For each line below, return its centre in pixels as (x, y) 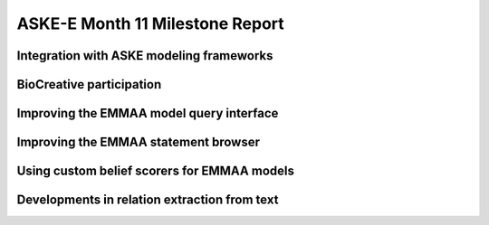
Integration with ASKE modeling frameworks (145, 56)
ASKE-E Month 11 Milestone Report (150, 23)
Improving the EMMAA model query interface (148, 113)
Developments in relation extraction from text (148, 200)
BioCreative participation (89, 84)
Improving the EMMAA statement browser (138, 142)
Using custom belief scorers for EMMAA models (155, 171)
